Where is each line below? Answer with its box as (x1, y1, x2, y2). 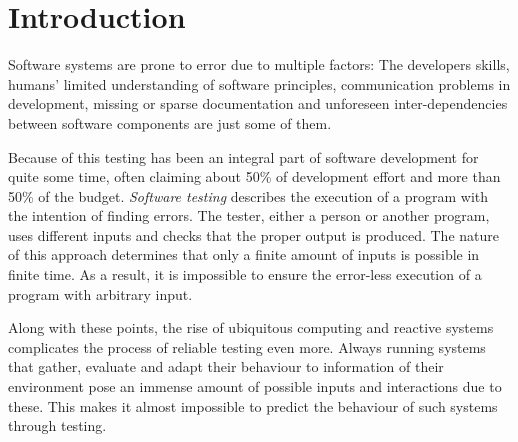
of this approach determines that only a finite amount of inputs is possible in (8, 244, 480, 265)
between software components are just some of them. (8, 112, 332, 133)
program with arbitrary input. (8, 283, 193, 304)
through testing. (8, 415, 107, 436)
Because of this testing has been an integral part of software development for (8, 146, 479, 167)
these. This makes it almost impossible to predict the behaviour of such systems (8, 395, 498, 416)
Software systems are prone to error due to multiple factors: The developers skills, (8, 54, 510, 75)
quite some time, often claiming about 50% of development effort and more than (8, 166, 501, 187)
